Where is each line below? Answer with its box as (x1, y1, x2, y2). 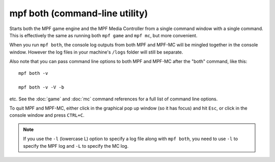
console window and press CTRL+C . (9, 112, 85, 118)
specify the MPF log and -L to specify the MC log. (23, 143, 129, 149)
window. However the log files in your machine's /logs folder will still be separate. (9, 49, 183, 55)
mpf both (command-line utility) (9, 8, 148, 19)
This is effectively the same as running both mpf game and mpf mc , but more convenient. (9, 32, 198, 38)
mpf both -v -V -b (18, 85, 65, 90)
